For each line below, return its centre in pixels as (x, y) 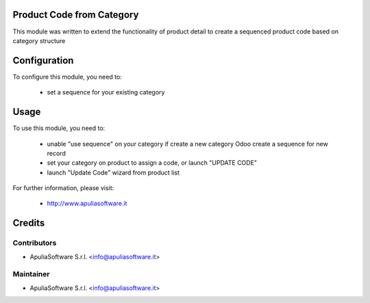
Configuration (43, 61)
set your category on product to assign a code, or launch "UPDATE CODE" (152, 163)
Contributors (35, 243)
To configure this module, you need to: (67, 77)
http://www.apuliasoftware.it (87, 203)
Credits (29, 223)
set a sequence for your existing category (106, 92)
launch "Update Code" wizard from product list (113, 172)
